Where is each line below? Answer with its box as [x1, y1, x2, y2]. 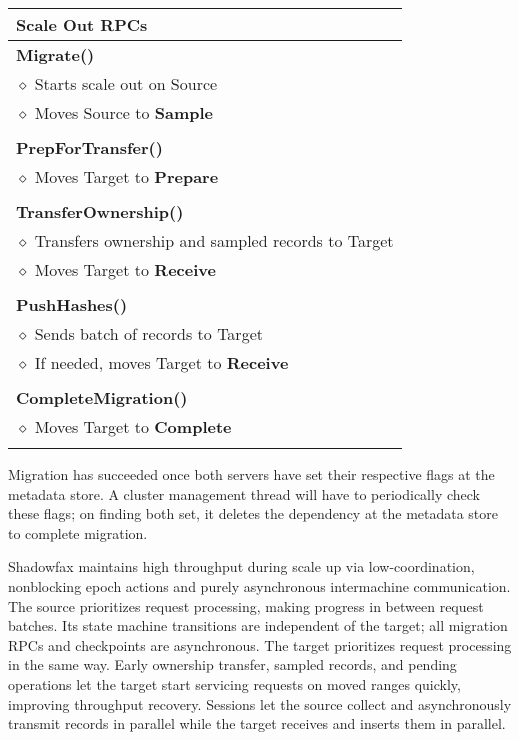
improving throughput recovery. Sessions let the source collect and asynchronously [8, 693, 512, 714]
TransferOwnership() [16, 200, 184, 223]
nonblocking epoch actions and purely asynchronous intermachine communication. [8, 575, 511, 596]
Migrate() [16, 43, 95, 66]
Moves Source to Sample [34, 101, 214, 124]
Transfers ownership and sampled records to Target [34, 229, 394, 252]
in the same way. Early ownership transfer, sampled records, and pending [8, 654, 457, 675]
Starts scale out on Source [34, 72, 218, 95]
